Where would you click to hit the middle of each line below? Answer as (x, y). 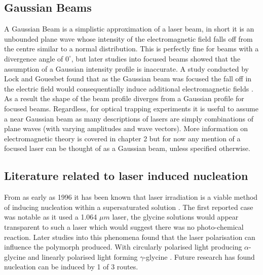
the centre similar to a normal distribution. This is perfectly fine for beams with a (131, 49)
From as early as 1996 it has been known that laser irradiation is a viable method (131, 197)
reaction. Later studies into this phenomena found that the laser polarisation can (130, 237)
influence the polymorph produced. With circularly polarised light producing (123, 247)
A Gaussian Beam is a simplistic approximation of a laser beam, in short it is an (129, 29)
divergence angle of (34, 58)
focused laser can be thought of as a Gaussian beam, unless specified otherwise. (127, 148)
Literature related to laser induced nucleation (126, 176)
